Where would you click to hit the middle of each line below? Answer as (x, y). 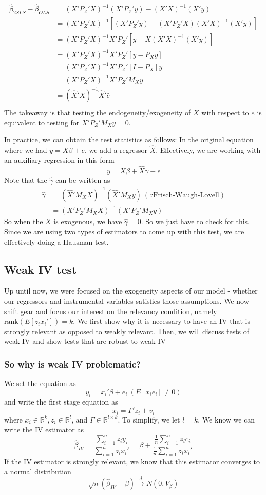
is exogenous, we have (88, 221)
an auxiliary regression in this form (59, 160)
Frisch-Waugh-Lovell (186, 195)
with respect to (225, 112)
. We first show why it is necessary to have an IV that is (161, 321)
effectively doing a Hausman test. (56, 241)
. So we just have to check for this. (195, 221)
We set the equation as (40, 383)
